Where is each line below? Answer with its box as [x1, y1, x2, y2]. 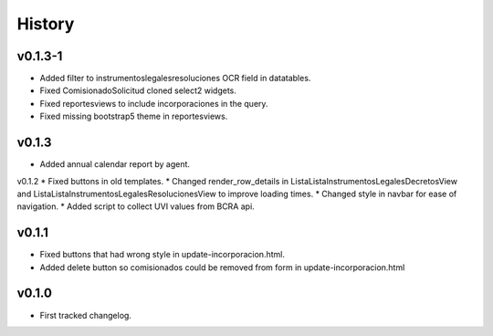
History [16, 14, 75, 34]
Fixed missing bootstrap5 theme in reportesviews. [39, 110, 228, 122]
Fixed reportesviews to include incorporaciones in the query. [39, 98, 268, 109]
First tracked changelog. [39, 310, 132, 320]
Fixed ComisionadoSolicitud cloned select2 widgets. [39, 85, 237, 96]
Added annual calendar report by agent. [39, 159, 191, 170]
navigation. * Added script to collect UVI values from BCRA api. [16, 201, 255, 212]
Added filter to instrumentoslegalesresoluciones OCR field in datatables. [39, 73, 311, 84]
